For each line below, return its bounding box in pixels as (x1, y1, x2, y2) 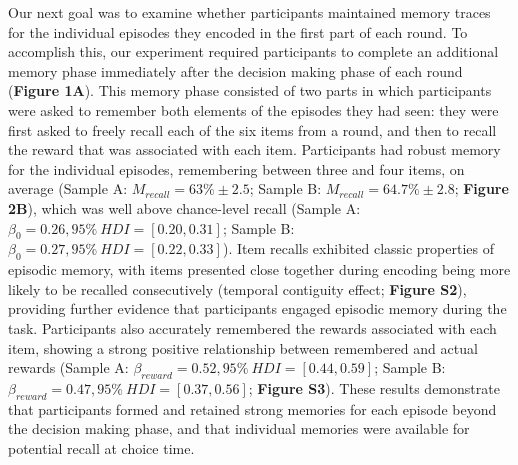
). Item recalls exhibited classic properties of (222, 238, 495, 259)
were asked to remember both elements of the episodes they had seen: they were (8, 99, 499, 120)
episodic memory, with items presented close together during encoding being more (8, 259, 511, 280)
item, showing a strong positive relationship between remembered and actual (8, 337, 478, 358)
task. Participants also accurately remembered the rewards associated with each (8, 317, 497, 338)
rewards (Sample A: (8, 357, 129, 378)
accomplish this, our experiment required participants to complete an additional (8, 41, 499, 62)
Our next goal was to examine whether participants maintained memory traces (8, 2, 491, 22)
